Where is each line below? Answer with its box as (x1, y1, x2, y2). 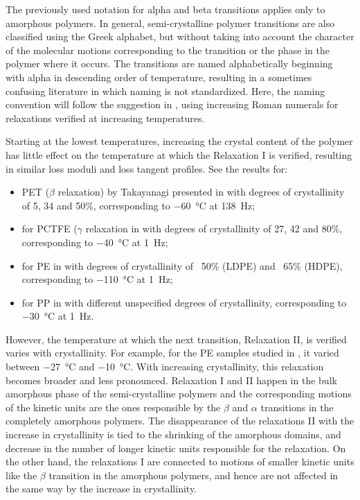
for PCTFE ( (21, 221, 78, 236)
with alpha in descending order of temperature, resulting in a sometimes (6, 69, 312, 84)
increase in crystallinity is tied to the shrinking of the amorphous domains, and (6, 427, 341, 442)
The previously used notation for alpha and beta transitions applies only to (6, 2, 325, 16)
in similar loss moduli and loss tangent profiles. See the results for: (6, 161, 288, 175)
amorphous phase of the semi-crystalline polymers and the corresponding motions (6, 386, 352, 401)
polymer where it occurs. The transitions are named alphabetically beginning (6, 56, 333, 71)
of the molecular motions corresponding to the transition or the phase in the (6, 42, 330, 57)
